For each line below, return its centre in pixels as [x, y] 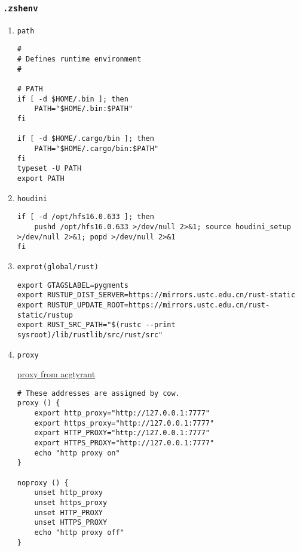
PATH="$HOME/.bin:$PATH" [84, 109]
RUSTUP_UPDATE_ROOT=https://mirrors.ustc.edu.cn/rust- [158, 305]
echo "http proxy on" [77, 453]
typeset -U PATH [49, 169]
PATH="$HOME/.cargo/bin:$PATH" [97, 149]
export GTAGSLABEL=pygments [73, 285]
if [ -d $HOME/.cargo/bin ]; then [85, 139]
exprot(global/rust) [58, 267]
